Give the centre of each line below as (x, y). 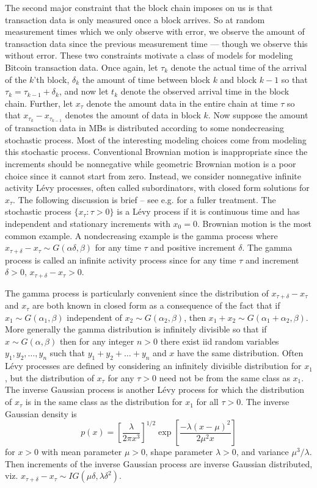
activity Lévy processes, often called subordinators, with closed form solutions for (157, 188)
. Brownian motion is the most (254, 223)
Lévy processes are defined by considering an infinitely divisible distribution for (153, 366)
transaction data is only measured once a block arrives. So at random (135, 19)
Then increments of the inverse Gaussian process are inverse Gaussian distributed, (159, 463)
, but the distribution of (49, 377)
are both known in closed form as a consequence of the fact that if (156, 305)
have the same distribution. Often (240, 353)
